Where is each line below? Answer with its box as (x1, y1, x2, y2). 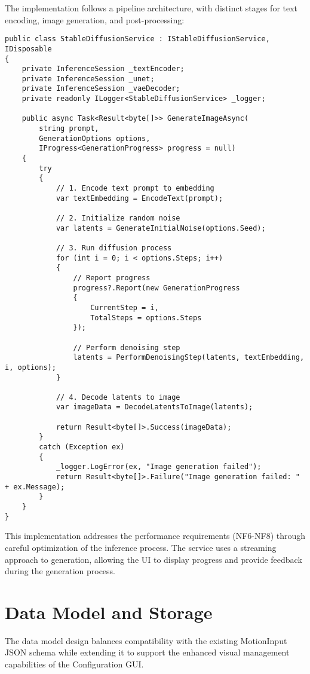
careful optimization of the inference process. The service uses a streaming (5, 541, 277, 553)
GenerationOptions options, (39, 134, 151, 143)
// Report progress (73, 273, 151, 282)
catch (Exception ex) (39, 443, 125, 452)
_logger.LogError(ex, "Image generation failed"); (56, 462, 262, 471)
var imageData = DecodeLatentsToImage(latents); (56, 403, 253, 412)
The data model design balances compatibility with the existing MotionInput (5, 634, 287, 647)
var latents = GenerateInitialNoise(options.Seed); (56, 223, 266, 232)
